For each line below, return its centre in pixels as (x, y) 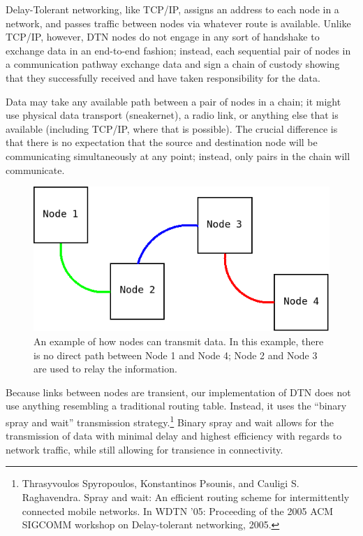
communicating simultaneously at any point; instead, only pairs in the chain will (178, 155)
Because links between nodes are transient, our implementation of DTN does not (178, 392)
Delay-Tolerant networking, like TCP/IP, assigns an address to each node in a (172, 9)
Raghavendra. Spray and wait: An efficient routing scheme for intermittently (186, 497)
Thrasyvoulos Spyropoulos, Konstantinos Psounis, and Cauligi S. (161, 483)
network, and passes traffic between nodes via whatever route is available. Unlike (178, 23)
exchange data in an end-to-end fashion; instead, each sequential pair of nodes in (178, 50)
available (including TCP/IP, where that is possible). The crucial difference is (172, 128)
